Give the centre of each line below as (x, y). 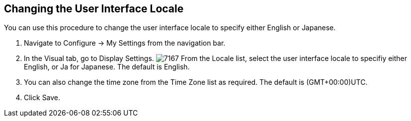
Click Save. (42, 98)
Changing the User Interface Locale (94, 9)
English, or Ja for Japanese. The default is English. (107, 67)
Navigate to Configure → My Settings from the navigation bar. (125, 43)
